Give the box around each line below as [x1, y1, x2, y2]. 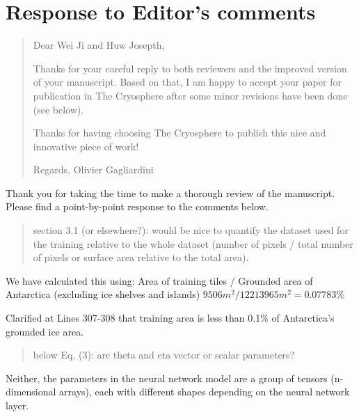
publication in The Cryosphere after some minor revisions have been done [33, 88, 348, 102]
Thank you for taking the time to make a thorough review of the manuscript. [6, 185, 335, 200]
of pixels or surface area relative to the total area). [33, 250, 249, 265]
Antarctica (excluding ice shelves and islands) [6, 287, 200, 301]
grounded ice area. [6, 324, 84, 338]
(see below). [33, 102, 84, 116]
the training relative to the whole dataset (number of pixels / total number [33, 236, 353, 251]
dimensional [6, 384, 56, 399]
